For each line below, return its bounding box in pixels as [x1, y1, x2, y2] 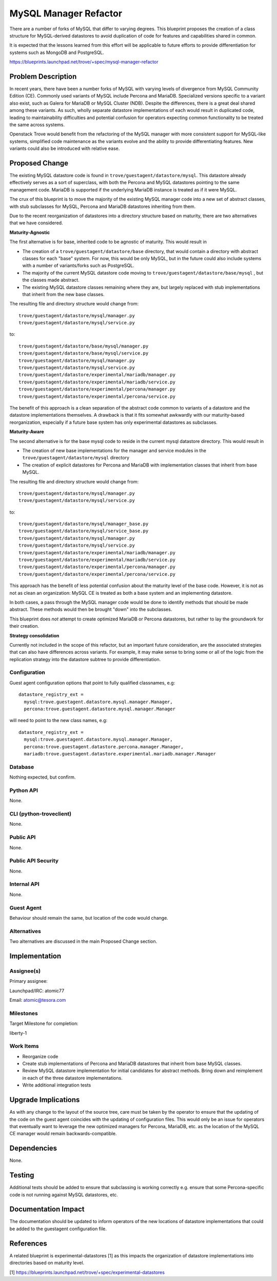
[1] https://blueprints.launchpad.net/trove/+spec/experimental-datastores [9, 1269, 165, 1275]
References [9, 1239, 47, 1248]
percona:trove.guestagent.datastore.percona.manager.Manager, [24, 744, 184, 749]
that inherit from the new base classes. [22, 291, 105, 297]
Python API [9, 787, 38, 794]
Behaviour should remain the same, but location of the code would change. [9, 915, 169, 921]
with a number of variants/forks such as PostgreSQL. [22, 262, 134, 269]
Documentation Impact [9, 1205, 85, 1214]
